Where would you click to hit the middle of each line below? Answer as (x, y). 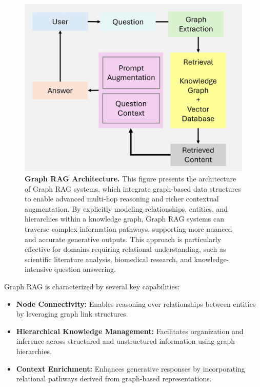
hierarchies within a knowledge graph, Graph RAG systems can (124, 219)
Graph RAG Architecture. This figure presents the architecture (131, 179)
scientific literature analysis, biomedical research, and (108, 259)
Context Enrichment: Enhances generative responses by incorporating (131, 368)
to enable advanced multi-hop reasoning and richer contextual (122, 199)
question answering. (85, 269)
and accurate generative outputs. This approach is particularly (123, 239)
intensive (38, 269)
